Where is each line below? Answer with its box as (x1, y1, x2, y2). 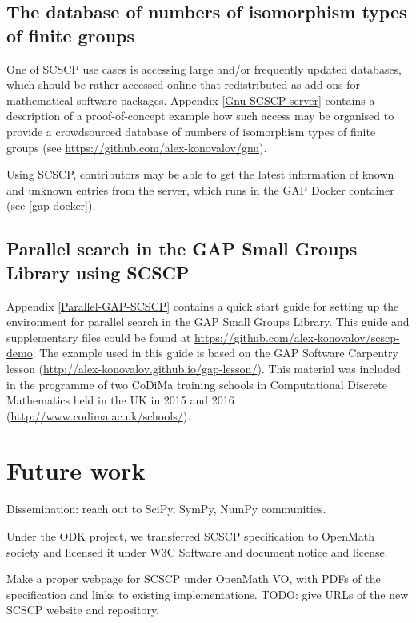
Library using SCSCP (6, 259, 190, 284)
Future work (6, 454, 146, 487)
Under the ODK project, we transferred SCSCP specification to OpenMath (6, 528, 375, 544)
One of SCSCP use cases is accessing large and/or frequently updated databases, (6, 60, 402, 77)
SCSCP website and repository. (6, 601, 160, 618)
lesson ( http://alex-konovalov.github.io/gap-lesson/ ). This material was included (6, 360, 401, 376)
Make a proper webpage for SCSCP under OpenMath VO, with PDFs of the (6, 570, 381, 587)
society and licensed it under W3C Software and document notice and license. (6, 543, 388, 560)
